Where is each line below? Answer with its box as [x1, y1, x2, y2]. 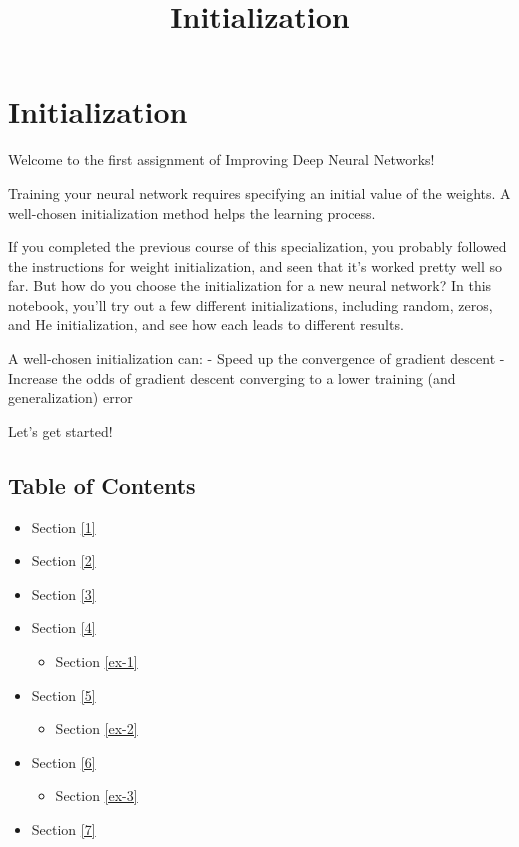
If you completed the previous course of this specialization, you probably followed [8, 236, 507, 257]
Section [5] [31, 684, 96, 705]
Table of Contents [8, 469, 196, 500]
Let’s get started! [8, 420, 113, 441]
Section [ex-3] [55, 785, 138, 806]
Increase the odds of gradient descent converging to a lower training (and [8, 367, 456, 388]
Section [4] [31, 617, 96, 638]
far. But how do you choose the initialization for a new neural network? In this [8, 275, 492, 296]
